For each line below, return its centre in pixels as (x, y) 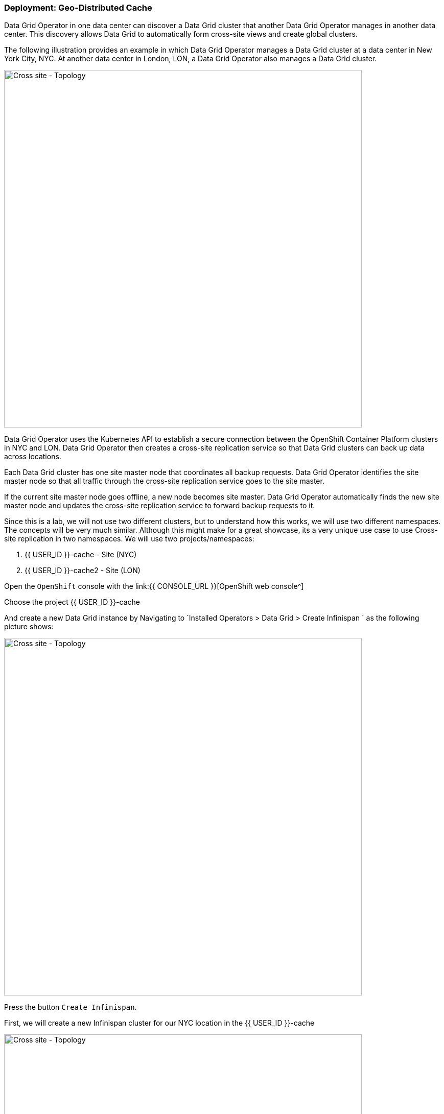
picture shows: (29, 627)
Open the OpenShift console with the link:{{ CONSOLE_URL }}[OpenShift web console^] (154, 586)
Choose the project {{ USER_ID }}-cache (72, 602)
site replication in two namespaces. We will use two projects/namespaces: (129, 539)
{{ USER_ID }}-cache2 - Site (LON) (83, 571)
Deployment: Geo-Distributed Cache (78, 8)
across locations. (33, 457)
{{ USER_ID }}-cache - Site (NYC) (81, 555)
